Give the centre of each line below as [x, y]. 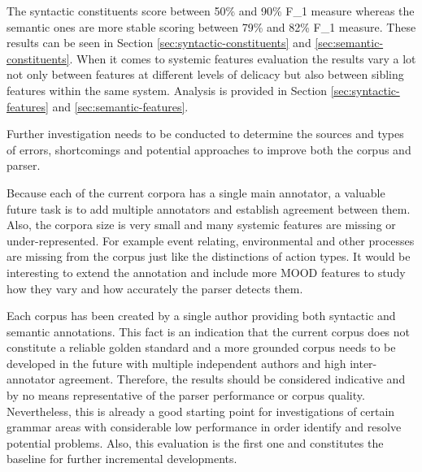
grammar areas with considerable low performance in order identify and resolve [204, 427]
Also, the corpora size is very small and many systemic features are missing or [201, 225]
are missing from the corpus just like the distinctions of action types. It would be [209, 256]
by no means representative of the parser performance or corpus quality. [186, 395]
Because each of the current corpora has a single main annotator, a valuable [196, 192]
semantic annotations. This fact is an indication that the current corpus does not [209, 331]
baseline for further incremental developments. [122, 459]
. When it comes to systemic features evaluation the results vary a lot [243, 58]
